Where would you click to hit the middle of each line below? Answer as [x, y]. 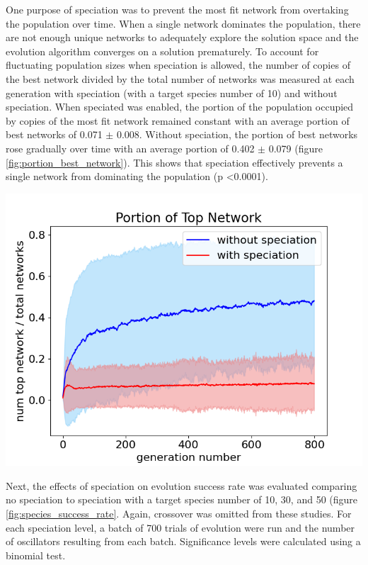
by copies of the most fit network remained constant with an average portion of [178, 120]
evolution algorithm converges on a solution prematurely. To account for [162, 51]
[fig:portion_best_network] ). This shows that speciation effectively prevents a [174, 162]
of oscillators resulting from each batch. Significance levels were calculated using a [183, 541]
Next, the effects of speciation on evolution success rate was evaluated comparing [182, 485]
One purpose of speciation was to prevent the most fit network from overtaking [177, 9]
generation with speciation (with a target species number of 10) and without [172, 93]
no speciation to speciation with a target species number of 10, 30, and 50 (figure [182, 499]
